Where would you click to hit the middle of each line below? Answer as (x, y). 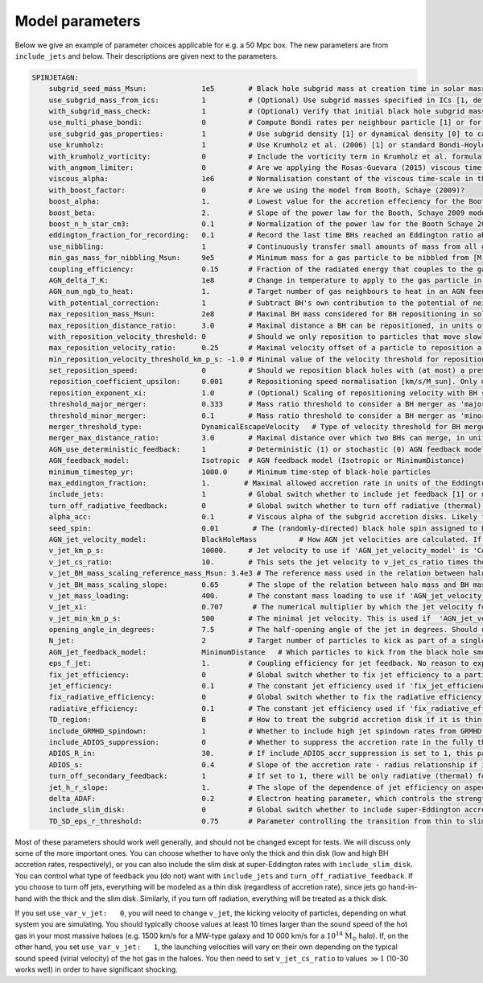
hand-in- (402, 887)
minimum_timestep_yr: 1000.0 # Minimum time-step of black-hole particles (239, 472)
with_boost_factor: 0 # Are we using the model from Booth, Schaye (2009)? (257, 190)
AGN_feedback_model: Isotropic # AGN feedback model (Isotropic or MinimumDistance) (257, 461)
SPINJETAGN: (56, 77)
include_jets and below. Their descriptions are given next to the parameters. (147, 56)
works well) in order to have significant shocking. (97, 969)
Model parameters (78, 21)
